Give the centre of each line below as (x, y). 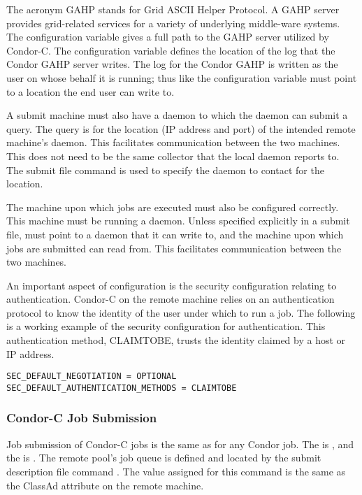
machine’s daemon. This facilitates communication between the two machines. (173, 142)
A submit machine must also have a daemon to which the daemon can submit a (177, 115)
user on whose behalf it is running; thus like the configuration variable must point (182, 77)
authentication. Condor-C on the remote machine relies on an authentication (171, 299)
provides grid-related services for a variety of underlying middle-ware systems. (173, 23)
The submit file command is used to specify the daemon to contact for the (165, 170)
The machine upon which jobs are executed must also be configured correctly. (173, 207)
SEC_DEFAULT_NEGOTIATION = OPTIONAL (92, 376)
